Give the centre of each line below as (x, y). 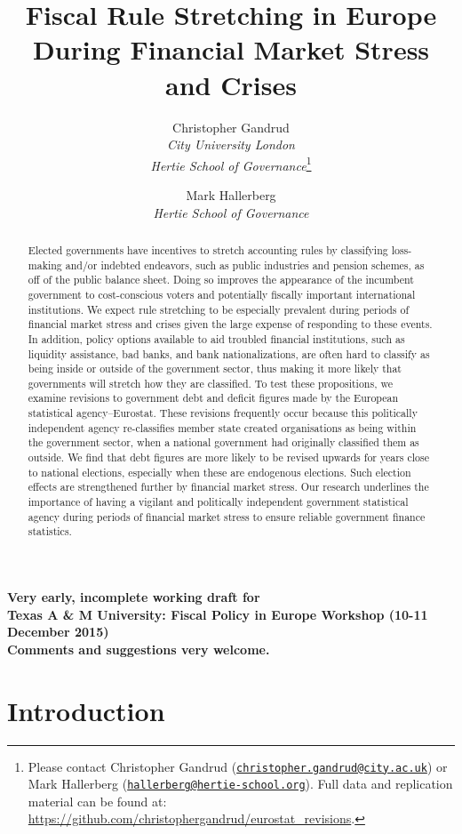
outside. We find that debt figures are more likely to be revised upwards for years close (228, 457)
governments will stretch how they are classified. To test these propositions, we (210, 383)
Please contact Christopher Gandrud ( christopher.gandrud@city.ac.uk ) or (238, 766)
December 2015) (58, 632)
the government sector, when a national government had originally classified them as (223, 442)
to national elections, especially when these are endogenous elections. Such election (219, 472)
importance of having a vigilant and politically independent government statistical (218, 502)
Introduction (86, 710)
